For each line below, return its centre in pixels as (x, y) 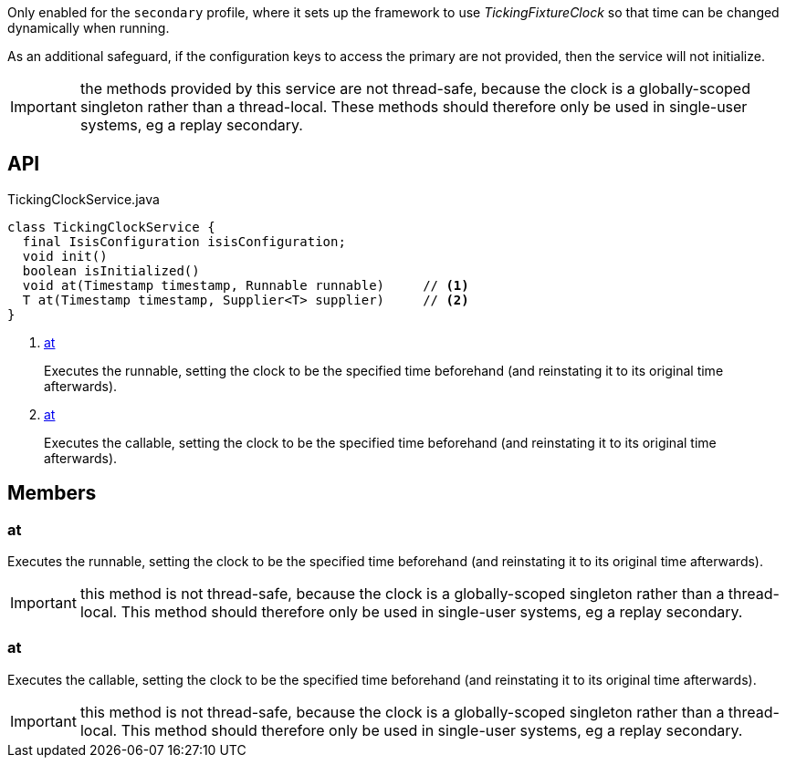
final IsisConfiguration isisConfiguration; (184, 241)
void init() (65, 256)
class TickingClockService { (111, 227)
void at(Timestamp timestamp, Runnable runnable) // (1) (246, 285)
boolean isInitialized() (111, 270)
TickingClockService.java (84, 199)
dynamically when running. (89, 28)
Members (52, 493)
